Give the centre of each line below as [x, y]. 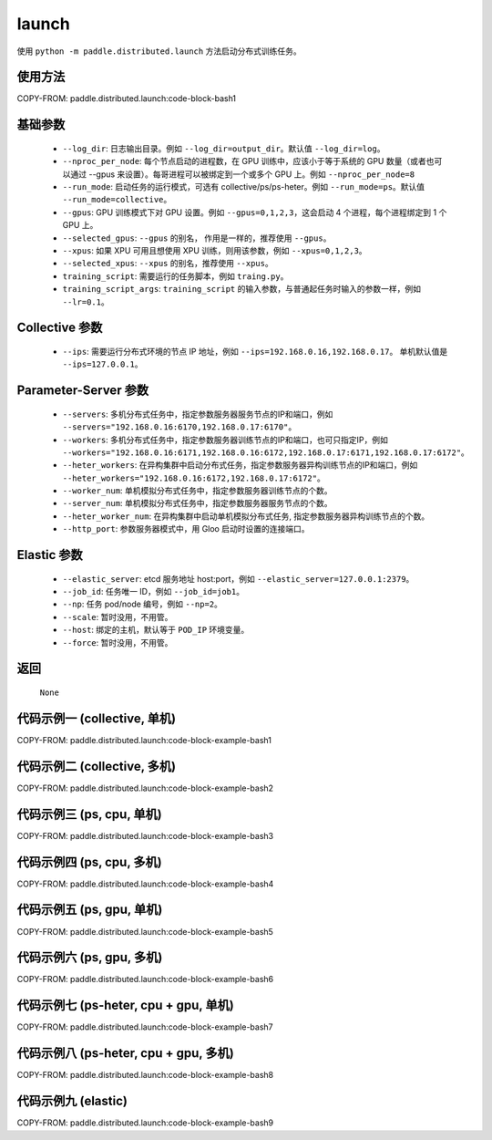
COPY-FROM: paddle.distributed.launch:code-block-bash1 [127, 98]
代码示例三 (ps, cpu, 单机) [90, 814]
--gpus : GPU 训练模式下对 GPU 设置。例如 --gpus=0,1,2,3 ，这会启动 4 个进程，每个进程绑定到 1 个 [255, 212]
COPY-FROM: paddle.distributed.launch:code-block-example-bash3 [145, 835]
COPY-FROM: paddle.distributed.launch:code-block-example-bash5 [145, 931]
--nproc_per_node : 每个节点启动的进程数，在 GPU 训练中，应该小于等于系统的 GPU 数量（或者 [245, 161]
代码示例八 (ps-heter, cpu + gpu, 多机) [125, 1053]
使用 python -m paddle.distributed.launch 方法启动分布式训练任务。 [159, 51]
